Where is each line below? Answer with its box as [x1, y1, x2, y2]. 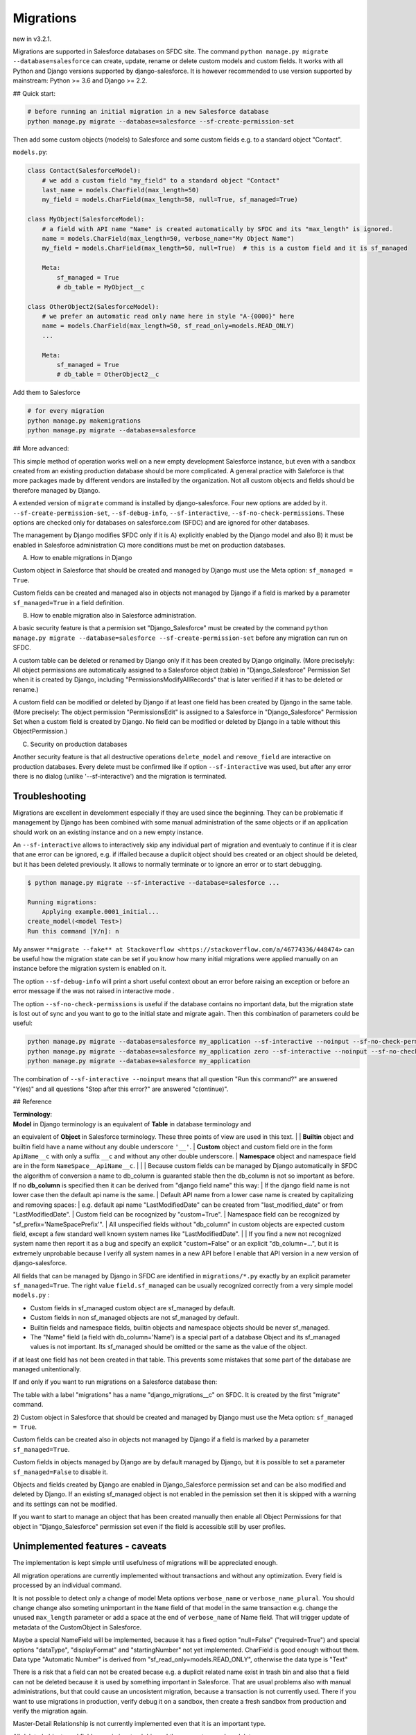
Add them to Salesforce [12, 389, 80, 397]
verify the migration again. [12, 1707, 88, 1715]
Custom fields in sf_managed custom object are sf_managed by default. [30, 1303, 236, 1312]
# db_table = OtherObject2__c [56, 371, 159, 378]
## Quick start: [12, 89, 55, 97]
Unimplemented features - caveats [12, 1541, 167, 1552]
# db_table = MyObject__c [56, 283, 145, 291]
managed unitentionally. [12, 1365, 81, 1373]
